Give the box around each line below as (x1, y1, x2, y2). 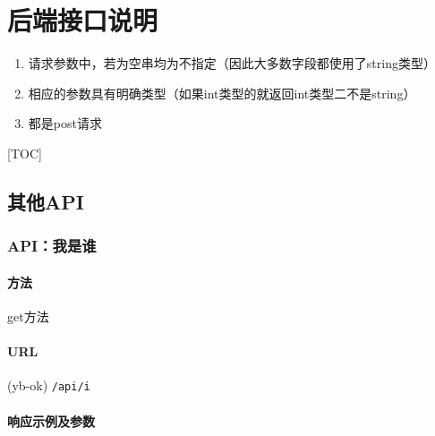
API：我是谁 (7, 235, 97, 257)
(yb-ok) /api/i (7, 376, 90, 395)
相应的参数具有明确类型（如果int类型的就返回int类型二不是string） (28, 83, 416, 102)
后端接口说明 (7, 2, 158, 38)
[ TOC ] (7, 143, 42, 162)
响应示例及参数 (7, 411, 95, 430)
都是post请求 (28, 114, 102, 133)
